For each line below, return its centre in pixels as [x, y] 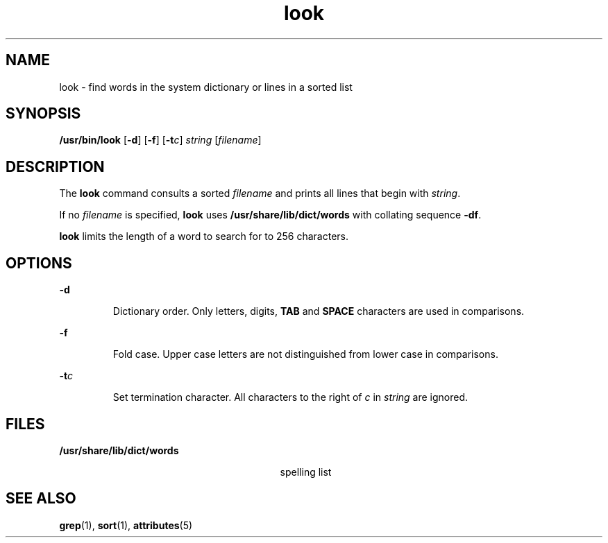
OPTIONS [39, 263]
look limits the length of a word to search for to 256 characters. [204, 236]
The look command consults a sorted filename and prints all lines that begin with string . [260, 193]
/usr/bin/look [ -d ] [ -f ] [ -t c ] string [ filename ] [160, 140]
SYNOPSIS [43, 114]
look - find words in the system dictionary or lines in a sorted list [206, 87]
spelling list [306, 472]
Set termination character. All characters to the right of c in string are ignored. [290, 397]
